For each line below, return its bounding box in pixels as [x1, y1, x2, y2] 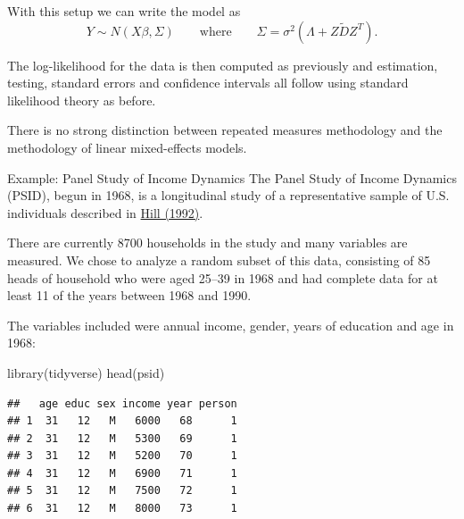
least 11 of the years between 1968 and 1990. [7, 286, 252, 305]
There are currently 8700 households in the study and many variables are [7, 233, 408, 252]
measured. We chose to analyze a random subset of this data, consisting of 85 [7, 250, 431, 269]
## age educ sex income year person [7, 397, 237, 410]
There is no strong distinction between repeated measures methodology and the [7, 121, 443, 139]
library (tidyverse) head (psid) [7, 363, 165, 381]
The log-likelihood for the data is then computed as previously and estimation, [7, 55, 438, 74]
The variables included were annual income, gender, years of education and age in [7, 315, 454, 334]
